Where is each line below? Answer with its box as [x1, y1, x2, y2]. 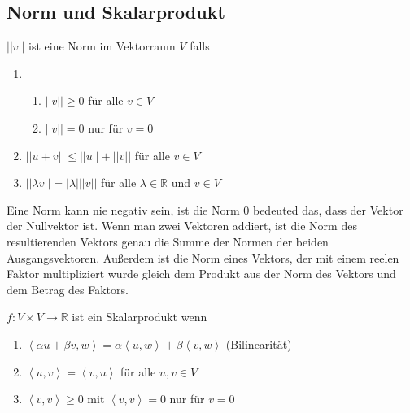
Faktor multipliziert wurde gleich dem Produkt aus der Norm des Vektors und [7, 265, 396, 282]
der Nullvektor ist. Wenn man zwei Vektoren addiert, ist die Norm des [7, 217, 357, 234]
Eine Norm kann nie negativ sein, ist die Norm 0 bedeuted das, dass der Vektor [7, 201, 403, 218]
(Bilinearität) [225, 335, 292, 352]
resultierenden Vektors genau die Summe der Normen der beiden [7, 233, 329, 250]
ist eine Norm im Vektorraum [28, 37, 176, 54]
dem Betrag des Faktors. [7, 280, 129, 298]
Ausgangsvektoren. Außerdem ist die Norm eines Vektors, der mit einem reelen [7, 249, 399, 266]
